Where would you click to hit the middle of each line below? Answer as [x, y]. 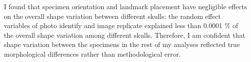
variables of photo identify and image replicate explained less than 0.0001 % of [121, 25]
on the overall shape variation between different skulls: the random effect [113, 16]
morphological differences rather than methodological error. [92, 54]
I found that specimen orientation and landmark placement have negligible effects [125, 6]
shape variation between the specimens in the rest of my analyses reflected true [122, 44]
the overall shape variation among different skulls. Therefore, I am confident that [125, 35]
